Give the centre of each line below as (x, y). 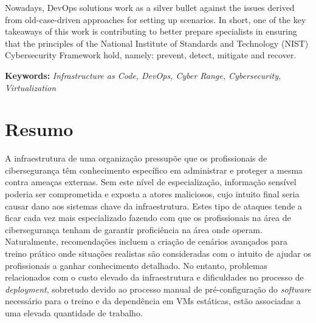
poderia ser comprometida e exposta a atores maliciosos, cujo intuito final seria (152, 194)
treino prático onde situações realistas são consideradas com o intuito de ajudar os (158, 253)
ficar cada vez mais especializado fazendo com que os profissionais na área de (148, 218)
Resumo (39, 129)
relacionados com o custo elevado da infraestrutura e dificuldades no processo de (154, 277)
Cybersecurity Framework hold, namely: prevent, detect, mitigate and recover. (151, 55)
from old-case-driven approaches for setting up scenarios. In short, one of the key (156, 19)
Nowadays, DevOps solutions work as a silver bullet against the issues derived (150, 7)
